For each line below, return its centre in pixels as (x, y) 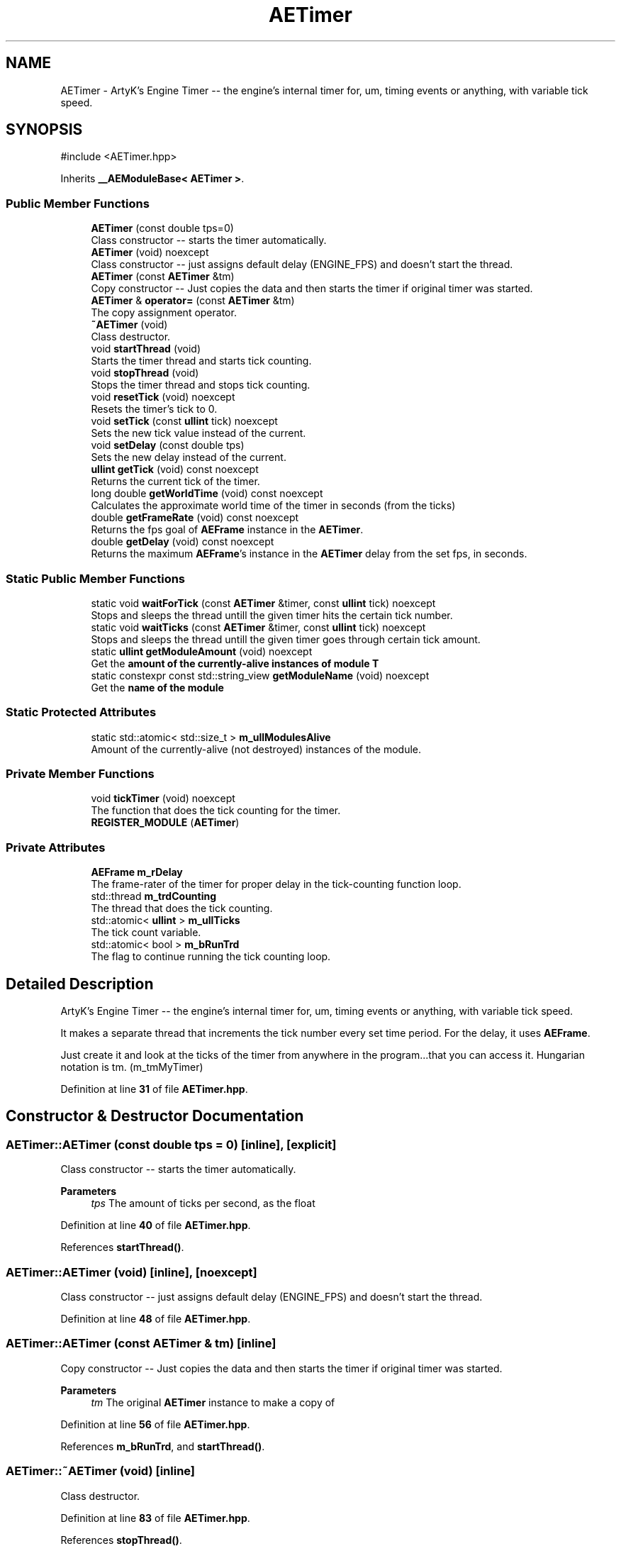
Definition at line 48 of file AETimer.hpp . (156, 1319)
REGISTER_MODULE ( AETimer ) (165, 823)
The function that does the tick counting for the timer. (216, 811)
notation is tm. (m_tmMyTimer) (132, 1067)
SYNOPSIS (44, 130)
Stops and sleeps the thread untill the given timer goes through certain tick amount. (286, 639)
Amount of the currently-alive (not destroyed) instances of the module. (256, 749)
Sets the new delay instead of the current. (189, 457)
